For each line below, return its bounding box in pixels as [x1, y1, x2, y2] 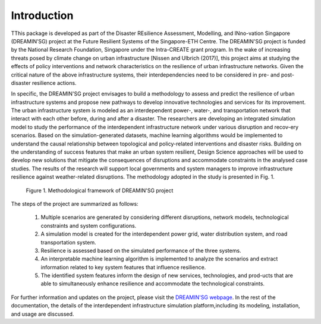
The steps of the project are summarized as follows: [11, 200, 139, 207]
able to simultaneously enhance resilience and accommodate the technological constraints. [40, 280, 265, 287]
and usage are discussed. [11, 310, 74, 317]
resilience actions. [32, 79, 77, 86]
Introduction [11, 9, 74, 22]
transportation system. [40, 239, 96, 246]
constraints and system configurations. [40, 222, 137, 229]
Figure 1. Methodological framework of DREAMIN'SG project [26, 187, 174, 194]
